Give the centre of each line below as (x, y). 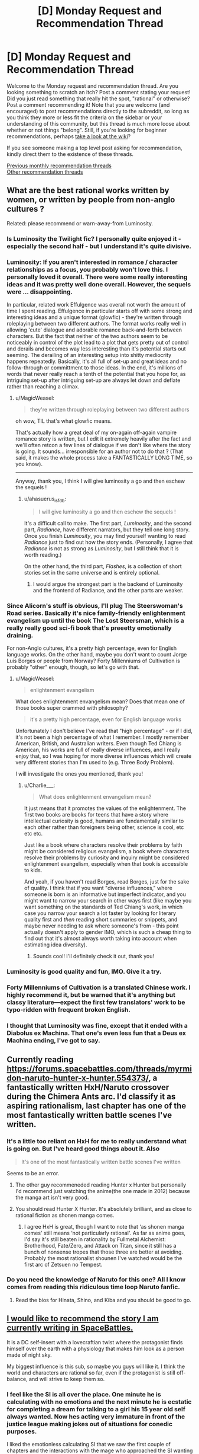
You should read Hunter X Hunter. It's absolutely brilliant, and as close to (103, 1209)
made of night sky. (29, 1355)
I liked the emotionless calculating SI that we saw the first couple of (89, 1444)
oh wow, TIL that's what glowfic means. (63, 421)
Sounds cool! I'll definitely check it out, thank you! (93, 956)
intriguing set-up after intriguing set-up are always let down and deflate (94, 380)
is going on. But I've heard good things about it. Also (83, 1149)
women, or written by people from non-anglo (91, 200)
